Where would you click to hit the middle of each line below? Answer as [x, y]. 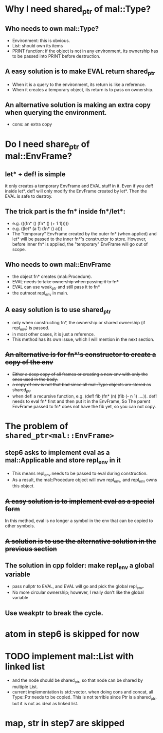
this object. [23, 486]
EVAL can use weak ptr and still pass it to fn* [56, 287]
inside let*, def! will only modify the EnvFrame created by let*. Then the [76, 191]
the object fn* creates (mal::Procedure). [52, 276]
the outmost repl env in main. [40, 294]
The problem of [37, 426]
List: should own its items [37, 45]
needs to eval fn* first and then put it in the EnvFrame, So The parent [81, 401]
